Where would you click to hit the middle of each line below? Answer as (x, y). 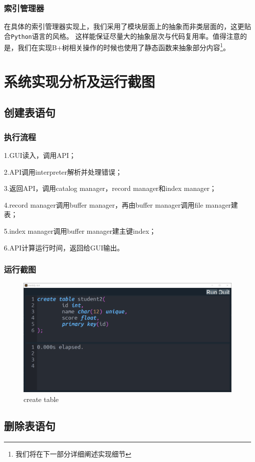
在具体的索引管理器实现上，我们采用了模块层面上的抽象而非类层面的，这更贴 (127, 26)
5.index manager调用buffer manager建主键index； (80, 231)
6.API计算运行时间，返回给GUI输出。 (64, 247)
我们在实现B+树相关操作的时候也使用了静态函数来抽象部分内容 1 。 (124, 47)
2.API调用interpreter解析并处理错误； (63, 171)
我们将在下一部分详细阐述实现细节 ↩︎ (73, 453)
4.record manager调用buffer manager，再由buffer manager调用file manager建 (121, 204)
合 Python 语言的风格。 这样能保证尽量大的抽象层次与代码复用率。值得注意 (122, 36)
